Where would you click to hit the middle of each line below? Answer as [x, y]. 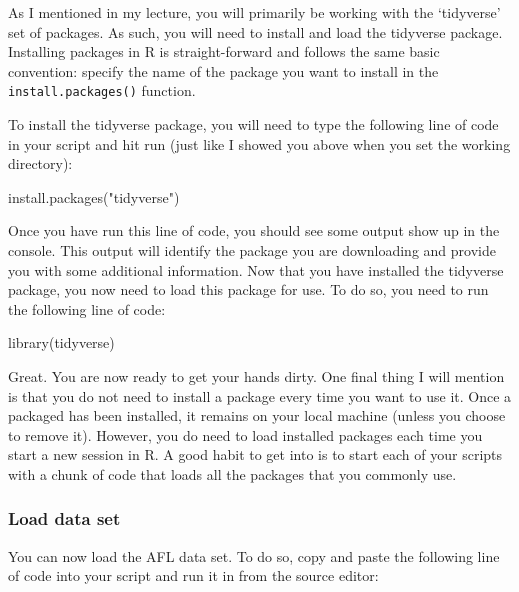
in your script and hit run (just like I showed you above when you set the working [259, 143]
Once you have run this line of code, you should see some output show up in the [254, 230]
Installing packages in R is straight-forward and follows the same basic [224, 51]
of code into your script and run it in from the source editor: [193, 575]
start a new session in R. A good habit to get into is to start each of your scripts [255, 454]
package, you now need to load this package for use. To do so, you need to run [248, 289]
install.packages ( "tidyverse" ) [94, 196]
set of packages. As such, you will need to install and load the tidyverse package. [255, 31]
